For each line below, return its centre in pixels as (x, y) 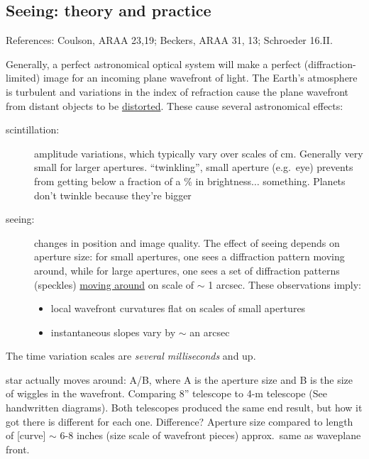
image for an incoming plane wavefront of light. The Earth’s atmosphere (200, 78)
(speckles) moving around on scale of (114, 284)
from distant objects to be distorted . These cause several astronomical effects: (175, 105)
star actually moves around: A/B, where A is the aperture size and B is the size (180, 379)
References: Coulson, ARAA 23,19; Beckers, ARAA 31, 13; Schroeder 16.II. (169, 40)
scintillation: (33, 129)
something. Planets (304, 181)
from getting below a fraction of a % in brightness (143, 181)
